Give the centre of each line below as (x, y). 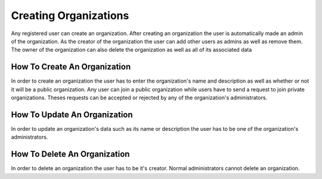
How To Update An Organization (72, 114)
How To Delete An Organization (70, 154)
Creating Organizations (70, 15)
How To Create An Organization (71, 67)
